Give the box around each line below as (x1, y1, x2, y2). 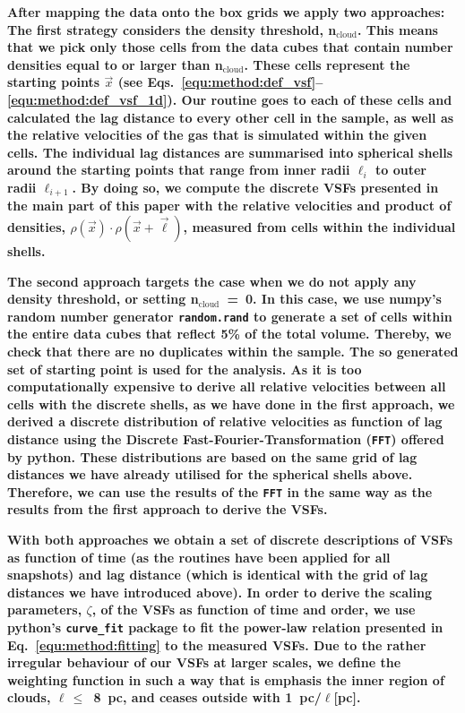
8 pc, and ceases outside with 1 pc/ (93, 688, 322, 707)
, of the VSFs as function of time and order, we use (91, 600, 416, 619)
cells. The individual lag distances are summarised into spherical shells (7, 142, 453, 161)
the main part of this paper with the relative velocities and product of (7, 196, 452, 215)
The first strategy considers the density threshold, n (7, 20, 337, 39)
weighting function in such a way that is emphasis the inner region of (7, 670, 444, 689)
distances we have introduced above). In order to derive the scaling (7, 582, 433, 601)
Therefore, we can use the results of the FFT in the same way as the (7, 482, 433, 501)
